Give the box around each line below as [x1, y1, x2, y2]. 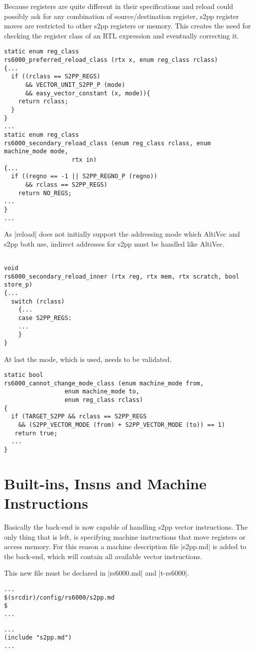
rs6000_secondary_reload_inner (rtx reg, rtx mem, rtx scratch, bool [4, 273, 240, 280]
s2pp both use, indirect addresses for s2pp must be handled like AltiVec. [4, 238, 225, 249]
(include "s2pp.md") [4, 634, 72, 642]
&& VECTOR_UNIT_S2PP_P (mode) [25, 81, 126, 88]
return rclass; [18, 98, 68, 105]
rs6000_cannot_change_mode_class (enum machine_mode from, [4, 379, 204, 387]
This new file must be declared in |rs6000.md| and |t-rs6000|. [4, 568, 189, 578]
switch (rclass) [11, 298, 65, 305]
